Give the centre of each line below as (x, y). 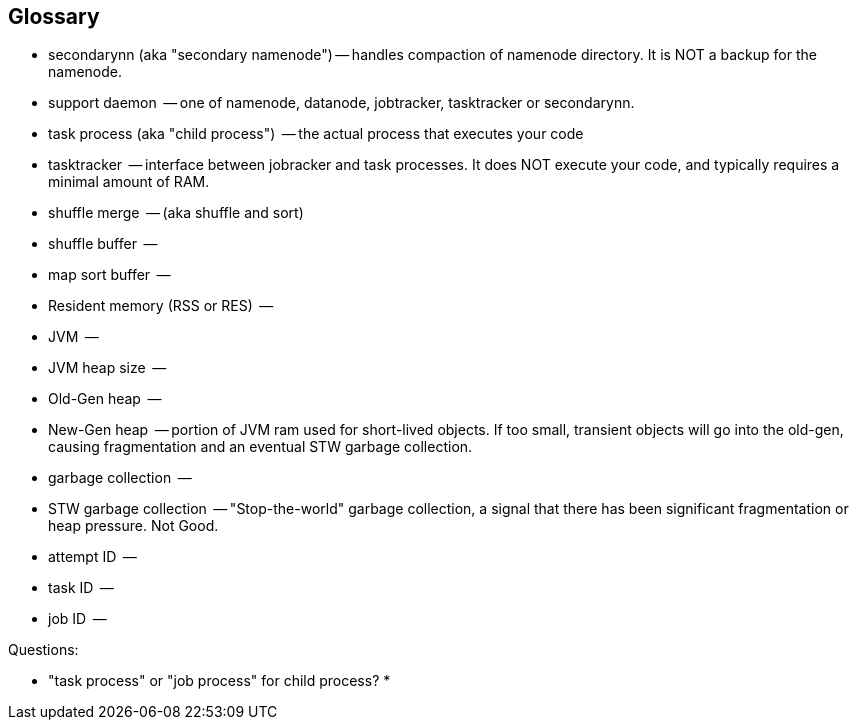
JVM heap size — (107, 368)
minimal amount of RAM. (129, 182)
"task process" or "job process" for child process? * (219, 681)
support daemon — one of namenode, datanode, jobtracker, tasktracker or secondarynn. (341, 103)
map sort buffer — (109, 275)
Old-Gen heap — (105, 399)
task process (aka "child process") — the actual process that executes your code (316, 134)
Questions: (43, 650)
